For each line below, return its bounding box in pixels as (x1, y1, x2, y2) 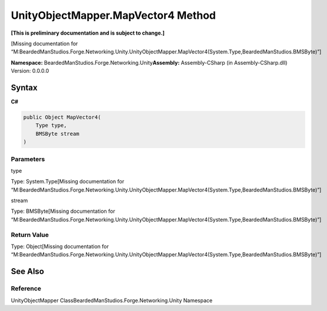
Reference (11, 285, 41, 293)
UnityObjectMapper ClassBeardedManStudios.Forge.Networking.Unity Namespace (11, 297, 213, 304)
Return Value (11, 230, 49, 239)
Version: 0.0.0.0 (11, 68, 49, 75)
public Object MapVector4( (23, 114, 101, 121)
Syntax (11, 82, 38, 92)
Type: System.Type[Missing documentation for (11, 178, 125, 185)
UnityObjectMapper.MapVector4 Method (11, 9, 216, 22)
